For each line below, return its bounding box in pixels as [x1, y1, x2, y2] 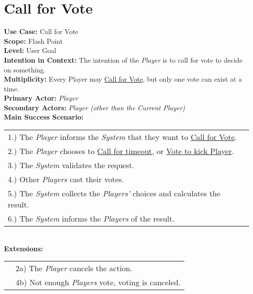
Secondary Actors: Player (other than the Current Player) [4, 102, 185, 112]
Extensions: [4, 243, 43, 253]
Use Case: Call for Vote [4, 26, 78, 36]
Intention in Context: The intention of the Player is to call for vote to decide [4, 54, 243, 65]
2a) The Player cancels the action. [16, 262, 132, 274]
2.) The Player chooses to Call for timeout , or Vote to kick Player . [8, 145, 234, 157]
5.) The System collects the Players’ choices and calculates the [8, 188, 220, 199]
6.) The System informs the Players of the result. [8, 213, 175, 225]
